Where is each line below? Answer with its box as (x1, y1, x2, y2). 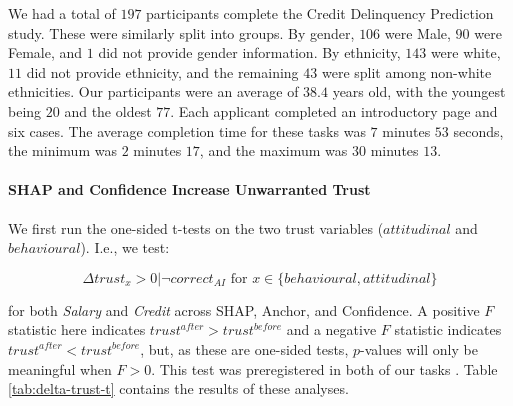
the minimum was (8, 140, 117, 161)
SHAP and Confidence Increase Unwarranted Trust (8, 179, 371, 200)
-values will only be (359, 338, 478, 359)
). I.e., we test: (80, 237, 170, 258)
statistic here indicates (8, 319, 146, 340)
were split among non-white (321, 61, 492, 82)
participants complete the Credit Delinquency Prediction (146, 3, 494, 23)
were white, (430, 42, 501, 63)
